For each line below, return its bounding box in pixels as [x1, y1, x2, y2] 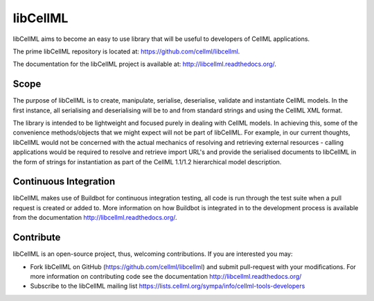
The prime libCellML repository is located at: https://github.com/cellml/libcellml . [12, 47, 240, 55]
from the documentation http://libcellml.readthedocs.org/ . [12, 214, 177, 222]
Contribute [12, 232, 61, 243]
